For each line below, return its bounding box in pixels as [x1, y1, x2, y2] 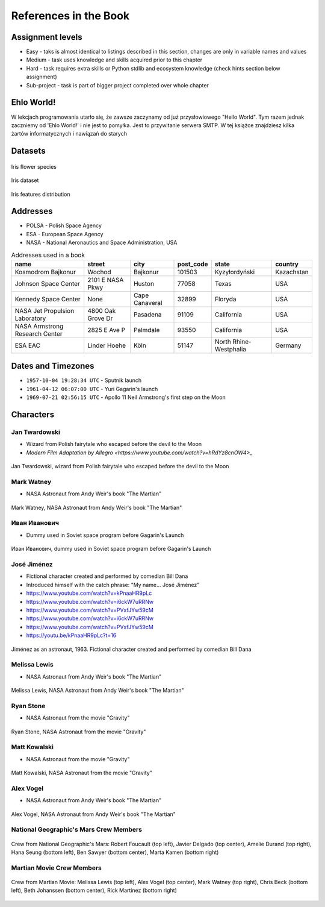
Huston [133, 279, 155, 287]
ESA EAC [14, 341, 40, 350]
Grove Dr [87, 314, 113, 322]
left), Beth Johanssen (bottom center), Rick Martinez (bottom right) [11, 887, 177, 894]
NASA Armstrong [14, 322, 64, 330]
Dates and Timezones [11, 361, 94, 371]
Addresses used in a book [11, 251, 85, 259]
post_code [177, 260, 208, 268]
